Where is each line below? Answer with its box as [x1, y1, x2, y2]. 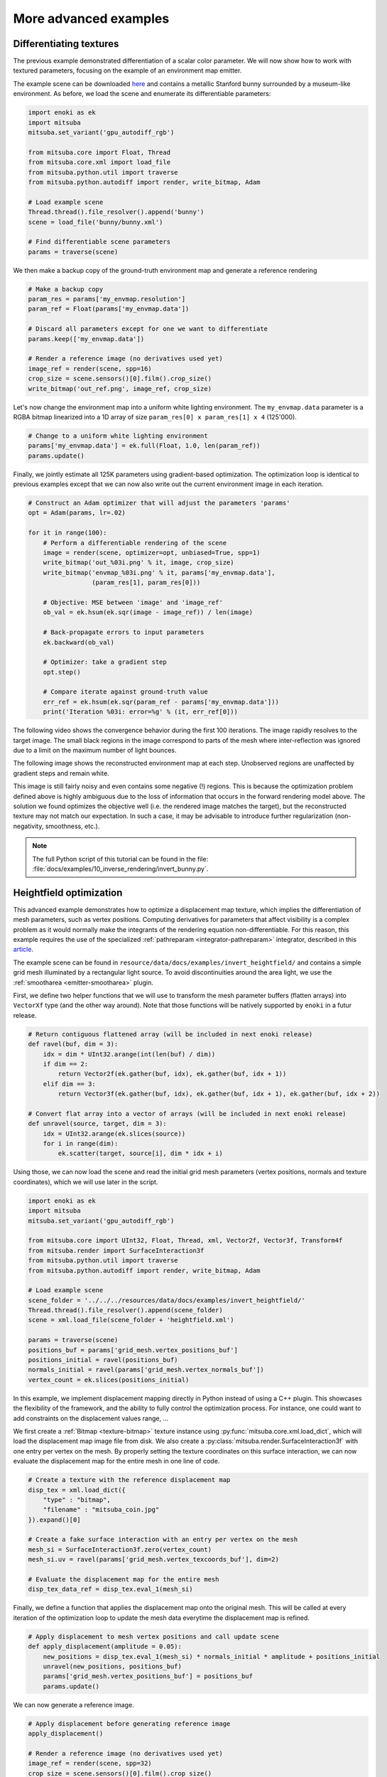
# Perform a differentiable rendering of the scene [43, 539, 227, 547]
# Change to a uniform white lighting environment [28, 431, 209, 440]
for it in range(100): [28, 529, 107, 537]
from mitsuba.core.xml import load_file [28, 159, 170, 166]
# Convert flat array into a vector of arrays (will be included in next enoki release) [28, 1110, 347, 1117]
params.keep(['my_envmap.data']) [28, 335, 145, 343]
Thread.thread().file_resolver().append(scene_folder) [28, 1306, 223, 1314]
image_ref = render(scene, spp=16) [28, 365, 152, 372]
